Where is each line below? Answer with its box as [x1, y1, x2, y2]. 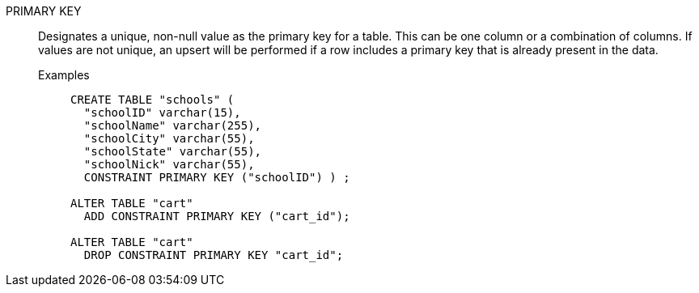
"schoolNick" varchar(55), [83, 158, 255, 171]
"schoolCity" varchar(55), [83, 132, 255, 145]
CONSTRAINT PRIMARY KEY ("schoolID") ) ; [83, 171, 350, 184]
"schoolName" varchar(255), [83, 119, 262, 132]
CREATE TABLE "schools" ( [70, 93, 235, 106]
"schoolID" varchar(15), [83, 106, 241, 119]
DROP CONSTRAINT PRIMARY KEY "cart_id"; [83, 248, 344, 261]
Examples [38, 68, 90, 82]
